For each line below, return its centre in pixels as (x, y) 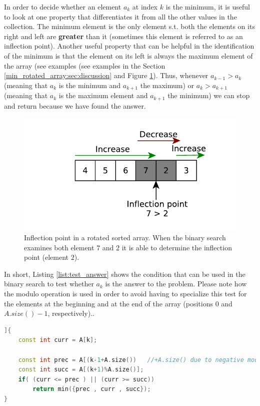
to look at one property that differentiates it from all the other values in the (120, 16)
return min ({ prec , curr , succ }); (92, 389)
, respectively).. (71, 313)
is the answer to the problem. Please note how (176, 284)
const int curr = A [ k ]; (58, 340)
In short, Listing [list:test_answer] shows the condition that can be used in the (125, 274)
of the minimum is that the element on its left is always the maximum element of (128, 55)
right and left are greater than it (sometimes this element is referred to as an (123, 36)
